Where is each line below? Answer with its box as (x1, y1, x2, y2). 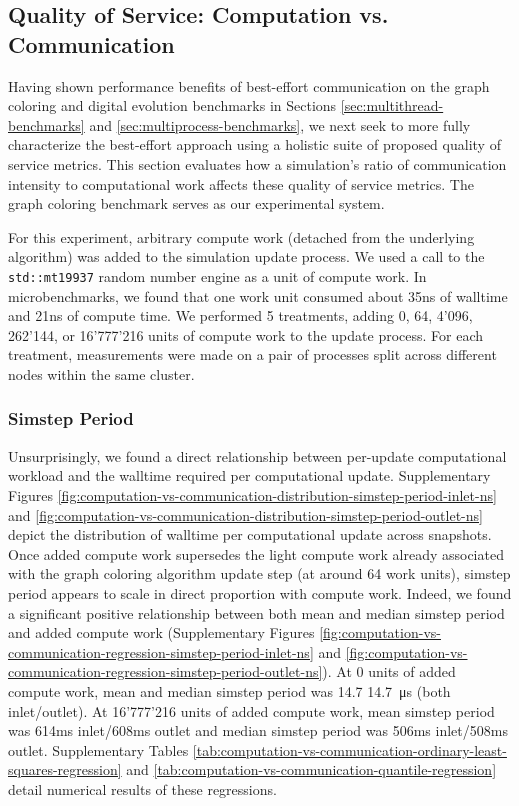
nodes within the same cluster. (8, 363, 195, 384)
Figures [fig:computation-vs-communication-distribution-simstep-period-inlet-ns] (8, 484, 497, 505)
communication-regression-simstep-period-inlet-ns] (8, 641, 314, 662)
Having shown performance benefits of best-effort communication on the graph (8, 75, 490, 96)
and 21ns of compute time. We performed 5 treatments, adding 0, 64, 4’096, (8, 305, 473, 326)
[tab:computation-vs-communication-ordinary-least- (192, 739, 507, 760)
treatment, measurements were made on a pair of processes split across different (8, 344, 497, 365)
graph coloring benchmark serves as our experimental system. (8, 193, 385, 214)
